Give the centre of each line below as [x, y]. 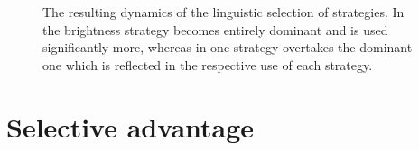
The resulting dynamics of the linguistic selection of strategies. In [223, 12]
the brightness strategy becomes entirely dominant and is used [215, 29]
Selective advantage [130, 126]
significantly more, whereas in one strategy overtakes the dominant [228, 47]
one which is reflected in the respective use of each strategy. [208, 64]
